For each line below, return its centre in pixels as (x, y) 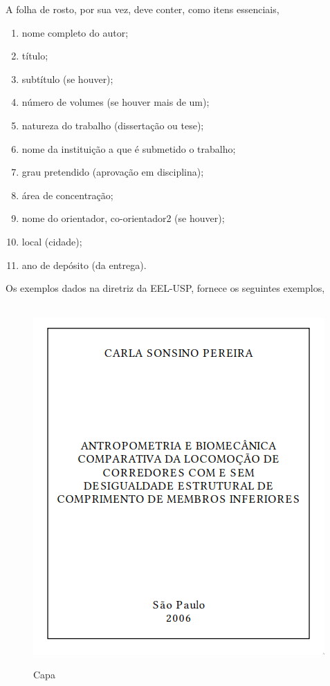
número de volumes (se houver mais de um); (116, 102)
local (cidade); (52, 241)
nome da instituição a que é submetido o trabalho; (129, 148)
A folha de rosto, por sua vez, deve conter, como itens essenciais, (143, 9)
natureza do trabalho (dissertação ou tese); (113, 125)
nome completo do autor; (75, 32)
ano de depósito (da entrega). (84, 265)
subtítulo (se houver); (67, 78)
